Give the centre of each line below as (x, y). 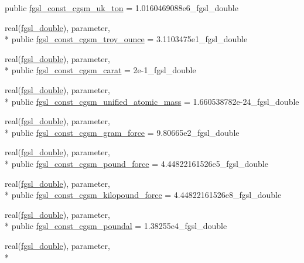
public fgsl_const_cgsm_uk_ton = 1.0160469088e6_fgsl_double (122, 8)
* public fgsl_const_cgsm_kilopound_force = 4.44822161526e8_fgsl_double (143, 195)
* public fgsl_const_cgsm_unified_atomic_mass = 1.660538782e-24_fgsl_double (152, 101)
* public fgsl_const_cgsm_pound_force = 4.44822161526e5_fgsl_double (136, 163)
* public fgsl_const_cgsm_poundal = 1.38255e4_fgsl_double (116, 226)
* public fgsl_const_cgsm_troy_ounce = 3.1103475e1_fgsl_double (126, 39)
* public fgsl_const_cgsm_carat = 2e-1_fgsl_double (100, 70)
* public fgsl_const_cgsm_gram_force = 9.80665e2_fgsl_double (122, 132)
